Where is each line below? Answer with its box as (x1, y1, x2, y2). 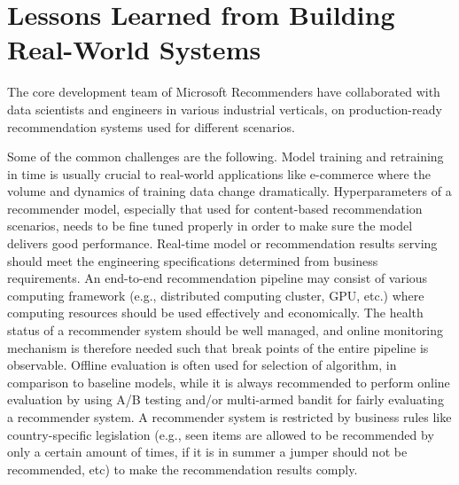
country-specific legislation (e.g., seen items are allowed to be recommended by (7, 425, 434, 443)
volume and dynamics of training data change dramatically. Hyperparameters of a (7, 182, 452, 200)
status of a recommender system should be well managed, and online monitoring (7, 321, 444, 340)
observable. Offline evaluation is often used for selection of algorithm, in (7, 356, 397, 374)
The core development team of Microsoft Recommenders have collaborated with (7, 82, 440, 101)
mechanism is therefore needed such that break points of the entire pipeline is (7, 338, 429, 356)
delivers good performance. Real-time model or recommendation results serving (7, 234, 438, 253)
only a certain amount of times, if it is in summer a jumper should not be (7, 442, 408, 461)
